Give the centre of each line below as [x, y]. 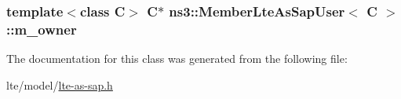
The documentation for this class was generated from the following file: [177, 59]
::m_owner [42, 29]
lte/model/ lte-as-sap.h [60, 84]
